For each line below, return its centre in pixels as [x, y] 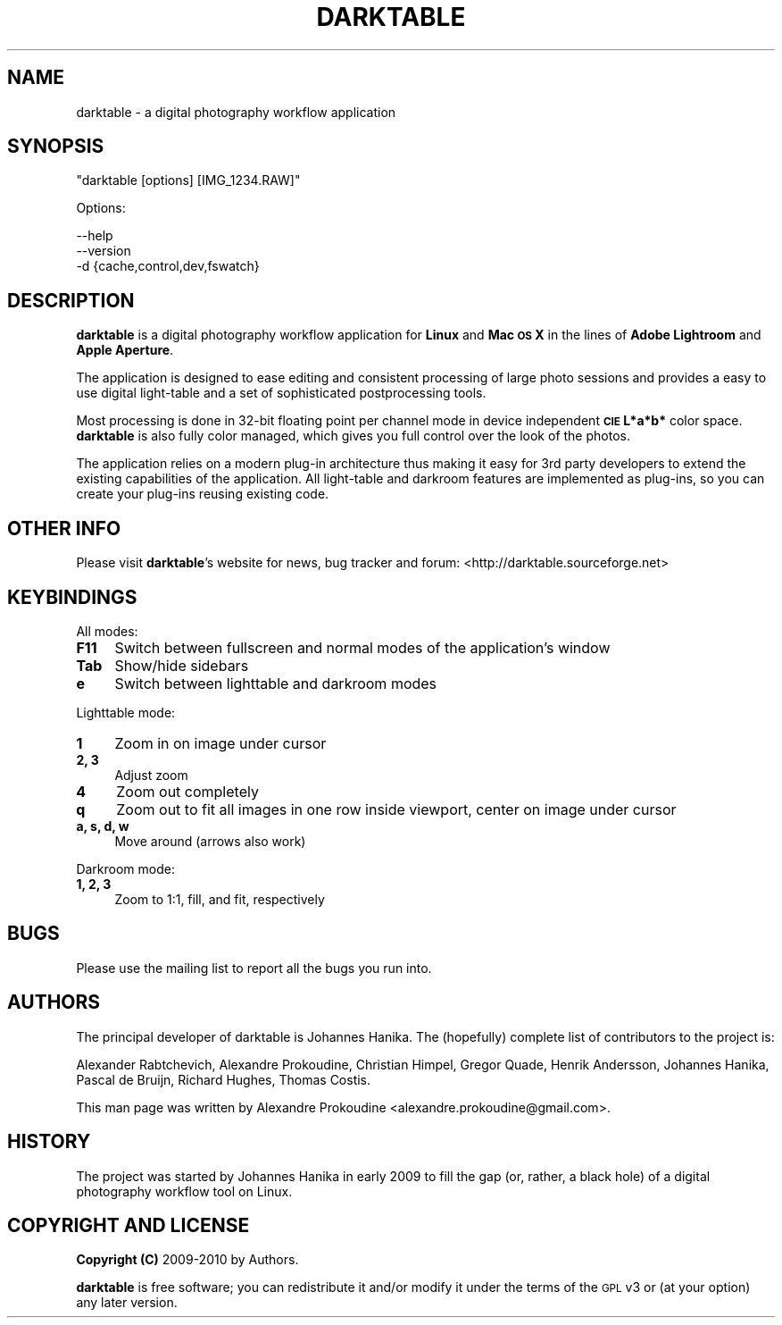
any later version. [127, 1303]
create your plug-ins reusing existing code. [203, 494]
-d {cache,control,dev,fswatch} [168, 266]
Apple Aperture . [125, 350]
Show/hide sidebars [182, 665]
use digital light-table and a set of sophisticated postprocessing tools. [281, 393]
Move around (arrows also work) [210, 841]
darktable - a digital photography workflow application [236, 112]
